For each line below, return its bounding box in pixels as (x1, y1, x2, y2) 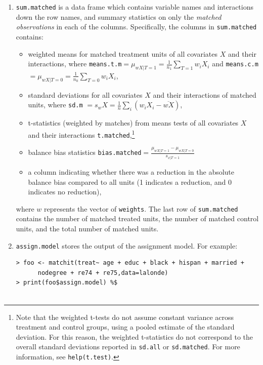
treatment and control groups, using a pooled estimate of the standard (16, 321, 235, 332)
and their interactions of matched (153, 89, 256, 100)
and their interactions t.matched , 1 (28, 128, 135, 140)
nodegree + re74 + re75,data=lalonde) (37, 269, 168, 276)
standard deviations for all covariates (28, 89, 143, 100)
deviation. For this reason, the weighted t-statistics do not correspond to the (16, 331, 253, 342)
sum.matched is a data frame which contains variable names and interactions (16, 2, 254, 12)
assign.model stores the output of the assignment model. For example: (16, 240, 238, 251)
